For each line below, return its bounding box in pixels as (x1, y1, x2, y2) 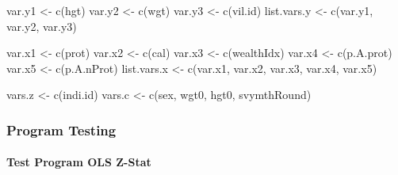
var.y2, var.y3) (6, 17, 77, 34)
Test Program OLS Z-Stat (6, 154, 151, 170)
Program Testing (6, 120, 117, 139)
